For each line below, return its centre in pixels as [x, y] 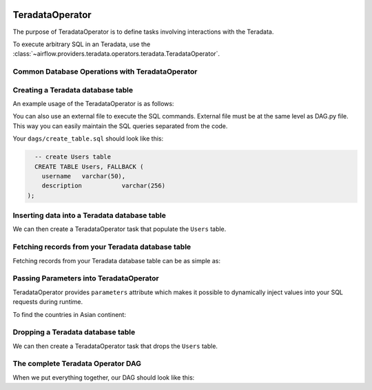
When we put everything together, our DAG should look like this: [104, 377]
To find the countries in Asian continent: [70, 314]
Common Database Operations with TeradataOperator [105, 72]
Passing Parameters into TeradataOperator [86, 278]
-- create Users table [73, 157]
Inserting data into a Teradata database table [90, 216]
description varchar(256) [103, 186]
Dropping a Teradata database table [74, 332]
